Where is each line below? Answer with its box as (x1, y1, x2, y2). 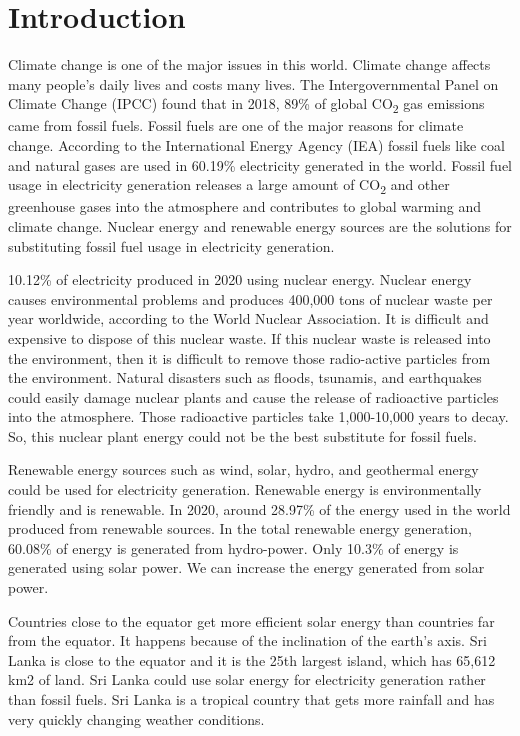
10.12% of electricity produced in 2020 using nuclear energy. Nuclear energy (8, 269, 472, 290)
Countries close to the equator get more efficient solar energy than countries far (8, 610, 495, 631)
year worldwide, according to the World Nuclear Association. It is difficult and (8, 308, 489, 329)
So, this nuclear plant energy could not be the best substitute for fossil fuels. (8, 425, 477, 446)
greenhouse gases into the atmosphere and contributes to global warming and (8, 196, 482, 217)
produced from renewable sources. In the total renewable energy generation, (8, 518, 472, 539)
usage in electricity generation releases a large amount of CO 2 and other (8, 174, 450, 198)
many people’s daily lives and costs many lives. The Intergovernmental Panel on (8, 73, 499, 94)
